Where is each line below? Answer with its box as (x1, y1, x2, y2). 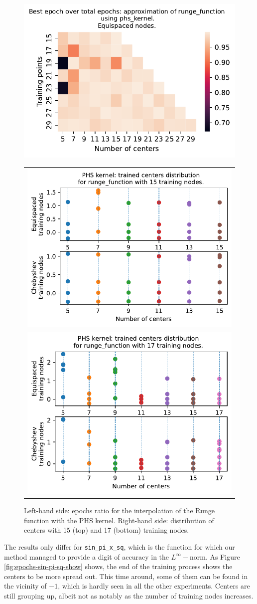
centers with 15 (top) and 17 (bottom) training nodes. (24, 525, 189, 535)
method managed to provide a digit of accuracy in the (4, 551, 169, 562)
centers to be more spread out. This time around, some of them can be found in (4, 571, 248, 581)
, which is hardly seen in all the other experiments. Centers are (58, 581, 250, 591)
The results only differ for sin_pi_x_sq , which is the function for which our (4, 541, 235, 552)
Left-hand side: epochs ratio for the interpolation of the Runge (24, 505, 215, 516)
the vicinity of (4, 581, 47, 591)
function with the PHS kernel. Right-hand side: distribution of (24, 515, 214, 525)
